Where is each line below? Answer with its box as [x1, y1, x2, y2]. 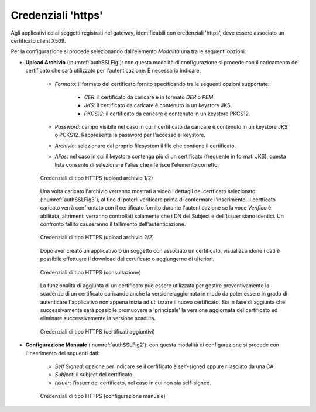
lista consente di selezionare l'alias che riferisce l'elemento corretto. [54, 161, 219, 168]
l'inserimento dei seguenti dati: [25, 349, 100, 356]
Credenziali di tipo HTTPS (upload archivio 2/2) [40, 234, 154, 241]
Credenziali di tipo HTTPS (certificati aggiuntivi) [40, 328, 155, 335]
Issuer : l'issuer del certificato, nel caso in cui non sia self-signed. [54, 379, 212, 386]
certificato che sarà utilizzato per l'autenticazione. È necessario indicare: [25, 67, 201, 74]
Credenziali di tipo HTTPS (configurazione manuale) [40, 393, 166, 400]
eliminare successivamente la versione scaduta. [40, 315, 156, 322]
